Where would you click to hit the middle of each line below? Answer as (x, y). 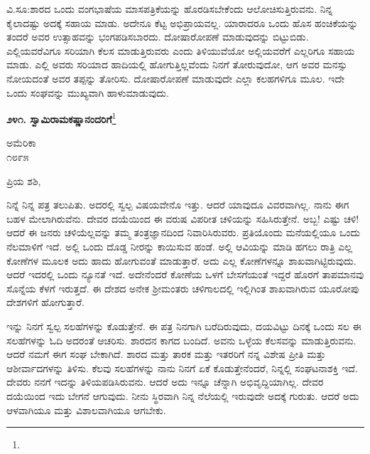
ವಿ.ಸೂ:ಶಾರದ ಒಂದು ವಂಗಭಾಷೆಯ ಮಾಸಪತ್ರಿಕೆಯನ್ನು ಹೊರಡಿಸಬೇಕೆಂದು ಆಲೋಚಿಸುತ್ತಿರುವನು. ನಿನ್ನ (170, 9)
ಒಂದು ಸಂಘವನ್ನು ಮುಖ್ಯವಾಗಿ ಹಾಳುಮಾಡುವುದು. (88, 92)
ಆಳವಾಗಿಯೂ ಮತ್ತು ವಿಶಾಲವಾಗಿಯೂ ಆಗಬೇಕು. (86, 410)
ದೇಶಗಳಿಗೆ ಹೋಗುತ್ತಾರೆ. (45, 302)
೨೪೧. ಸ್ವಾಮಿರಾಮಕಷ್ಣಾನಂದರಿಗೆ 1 (61, 118)
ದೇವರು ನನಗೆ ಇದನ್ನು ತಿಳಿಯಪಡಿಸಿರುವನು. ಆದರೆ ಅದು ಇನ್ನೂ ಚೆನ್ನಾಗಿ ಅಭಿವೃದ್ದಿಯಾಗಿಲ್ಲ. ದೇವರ (165, 382)
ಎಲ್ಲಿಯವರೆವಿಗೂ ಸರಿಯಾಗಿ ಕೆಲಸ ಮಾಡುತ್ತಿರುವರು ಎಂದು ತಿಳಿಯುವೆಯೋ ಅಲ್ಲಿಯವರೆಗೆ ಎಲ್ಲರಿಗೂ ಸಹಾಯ (181, 50)
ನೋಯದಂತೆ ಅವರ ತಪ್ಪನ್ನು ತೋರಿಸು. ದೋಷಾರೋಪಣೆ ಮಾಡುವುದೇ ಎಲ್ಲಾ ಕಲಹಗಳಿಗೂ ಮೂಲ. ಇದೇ (176, 78)
